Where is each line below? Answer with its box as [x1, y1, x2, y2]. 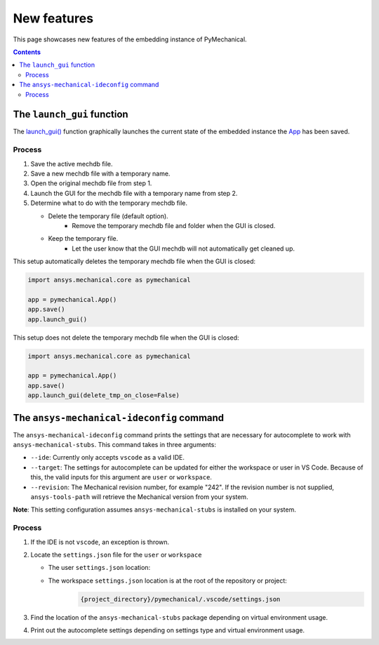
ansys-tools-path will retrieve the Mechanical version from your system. [30, 492, 248, 501]
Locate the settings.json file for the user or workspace [30, 550, 202, 559]
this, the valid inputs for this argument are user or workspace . [30, 473, 212, 481]
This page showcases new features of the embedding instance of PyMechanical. [13, 35, 247, 44]
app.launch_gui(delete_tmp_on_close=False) [27, 392, 180, 399]
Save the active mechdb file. [30, 159, 113, 168]
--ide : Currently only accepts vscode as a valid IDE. [30, 453, 185, 462]
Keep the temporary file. [48, 234, 119, 243]
